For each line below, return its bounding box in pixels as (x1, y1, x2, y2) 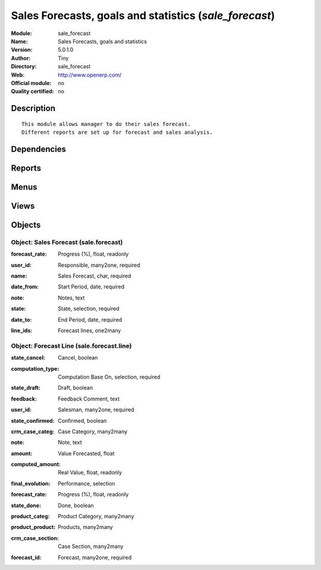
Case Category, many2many (58, 428, 128, 435)
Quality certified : (11, 88, 55, 95)
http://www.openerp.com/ (58, 71, 122, 78)
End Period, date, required (58, 316, 122, 323)
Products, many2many (58, 524, 113, 531)
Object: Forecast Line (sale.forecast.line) (11, 342, 132, 350)
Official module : (11, 79, 52, 86)
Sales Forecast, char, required (58, 272, 131, 279)
